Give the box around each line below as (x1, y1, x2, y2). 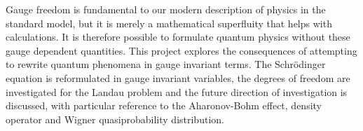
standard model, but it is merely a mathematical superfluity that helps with (6, 15, 332, 30)
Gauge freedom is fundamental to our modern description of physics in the (6, 2, 326, 16)
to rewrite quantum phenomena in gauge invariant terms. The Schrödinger (6, 57, 326, 71)
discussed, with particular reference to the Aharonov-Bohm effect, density (6, 98, 322, 113)
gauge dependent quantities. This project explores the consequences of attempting (6, 43, 357, 57)
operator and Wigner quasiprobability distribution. (6, 111, 224, 126)
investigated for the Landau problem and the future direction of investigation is (6, 84, 348, 99)
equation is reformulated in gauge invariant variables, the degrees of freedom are (6, 70, 350, 85)
